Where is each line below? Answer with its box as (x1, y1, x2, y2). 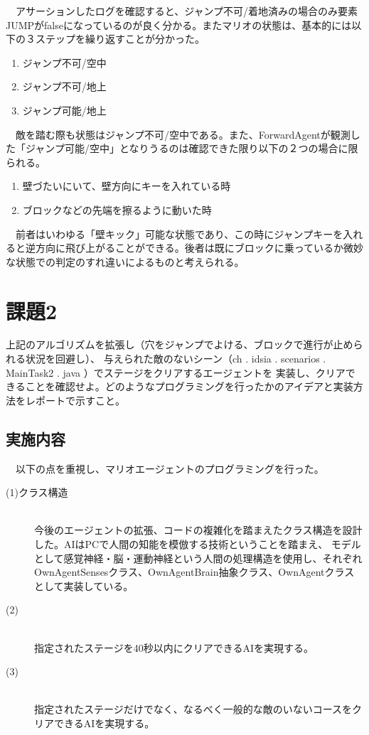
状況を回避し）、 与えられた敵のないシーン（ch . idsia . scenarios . (25, 351, 326, 366)
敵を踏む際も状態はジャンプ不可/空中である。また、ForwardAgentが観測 (15, 127, 351, 141)
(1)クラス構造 (6, 485, 68, 500)
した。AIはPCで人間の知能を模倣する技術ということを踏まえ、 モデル (34, 536, 361, 551)
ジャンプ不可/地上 (22, 79, 107, 94)
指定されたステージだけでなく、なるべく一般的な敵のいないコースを (34, 702, 353, 717)
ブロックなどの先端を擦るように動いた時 (22, 202, 212, 217)
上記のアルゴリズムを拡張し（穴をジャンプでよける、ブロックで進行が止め (6, 337, 353, 352)
